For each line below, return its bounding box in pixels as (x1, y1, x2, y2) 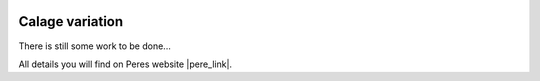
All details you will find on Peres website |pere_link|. (18, 58, 233, 70)
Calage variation (18, 13, 124, 30)
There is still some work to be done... (18, 40, 172, 52)
